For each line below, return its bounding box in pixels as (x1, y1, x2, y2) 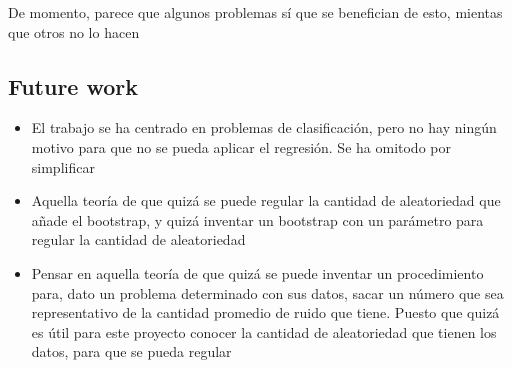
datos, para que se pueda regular (31, 341, 232, 362)
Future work (8, 70, 139, 101)
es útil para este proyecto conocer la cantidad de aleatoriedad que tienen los (31, 321, 497, 342)
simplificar (31, 156, 95, 177)
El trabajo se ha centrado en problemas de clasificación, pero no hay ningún (31, 117, 497, 138)
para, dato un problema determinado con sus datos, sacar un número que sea (31, 282, 504, 303)
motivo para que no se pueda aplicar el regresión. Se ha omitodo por (31, 136, 451, 157)
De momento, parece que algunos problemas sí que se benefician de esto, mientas (8, 2, 503, 22)
